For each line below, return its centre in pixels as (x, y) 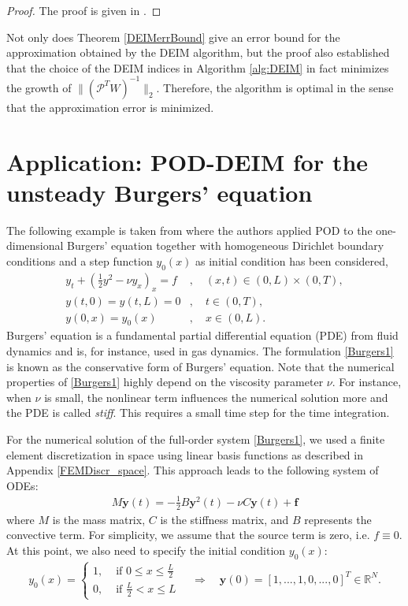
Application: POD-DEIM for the (187, 161)
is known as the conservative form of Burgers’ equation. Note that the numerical (200, 366)
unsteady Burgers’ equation (159, 192)
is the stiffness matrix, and (224, 519)
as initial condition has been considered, (292, 260)
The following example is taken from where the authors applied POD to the (189, 230)
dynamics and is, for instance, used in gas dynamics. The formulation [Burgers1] (200, 351)
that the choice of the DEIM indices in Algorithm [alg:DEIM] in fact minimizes (198, 67)
